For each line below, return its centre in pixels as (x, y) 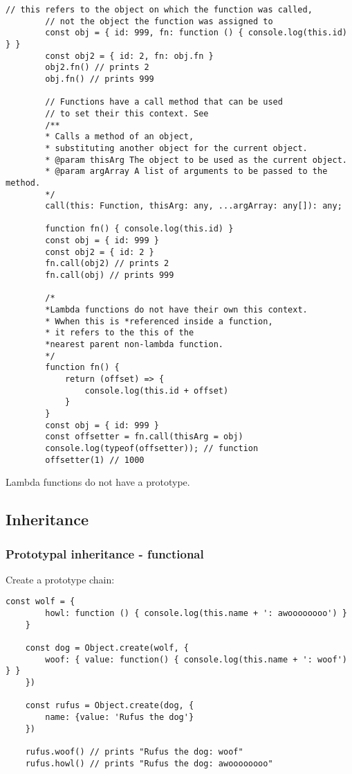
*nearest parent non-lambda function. (134, 345)
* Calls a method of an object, (120, 137)
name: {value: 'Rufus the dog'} (120, 717)
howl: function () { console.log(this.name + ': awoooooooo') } (196, 614)
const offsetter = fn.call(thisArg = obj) (144, 437)
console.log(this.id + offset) (157, 390)
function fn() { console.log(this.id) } (139, 229)
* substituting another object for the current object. (176, 148)
